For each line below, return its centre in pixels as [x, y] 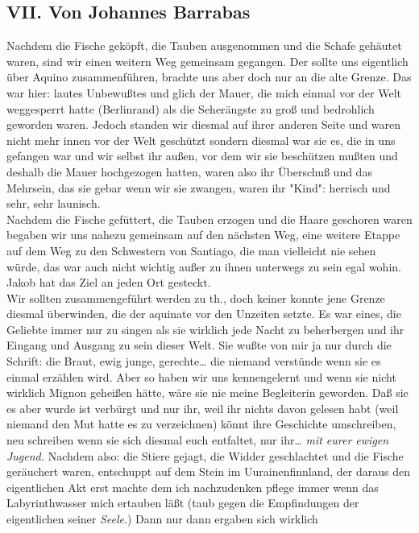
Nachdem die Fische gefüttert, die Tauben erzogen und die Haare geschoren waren [209, 219]
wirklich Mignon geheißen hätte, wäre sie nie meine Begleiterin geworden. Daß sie [207, 393]
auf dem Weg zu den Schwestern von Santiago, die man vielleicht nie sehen [191, 250]
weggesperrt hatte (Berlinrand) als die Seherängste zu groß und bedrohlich [191, 108]
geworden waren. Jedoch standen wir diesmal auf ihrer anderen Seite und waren [204, 124]
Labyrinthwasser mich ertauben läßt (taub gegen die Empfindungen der [183, 503]
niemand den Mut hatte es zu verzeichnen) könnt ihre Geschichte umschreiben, [201, 424]
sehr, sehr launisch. [54, 203]
